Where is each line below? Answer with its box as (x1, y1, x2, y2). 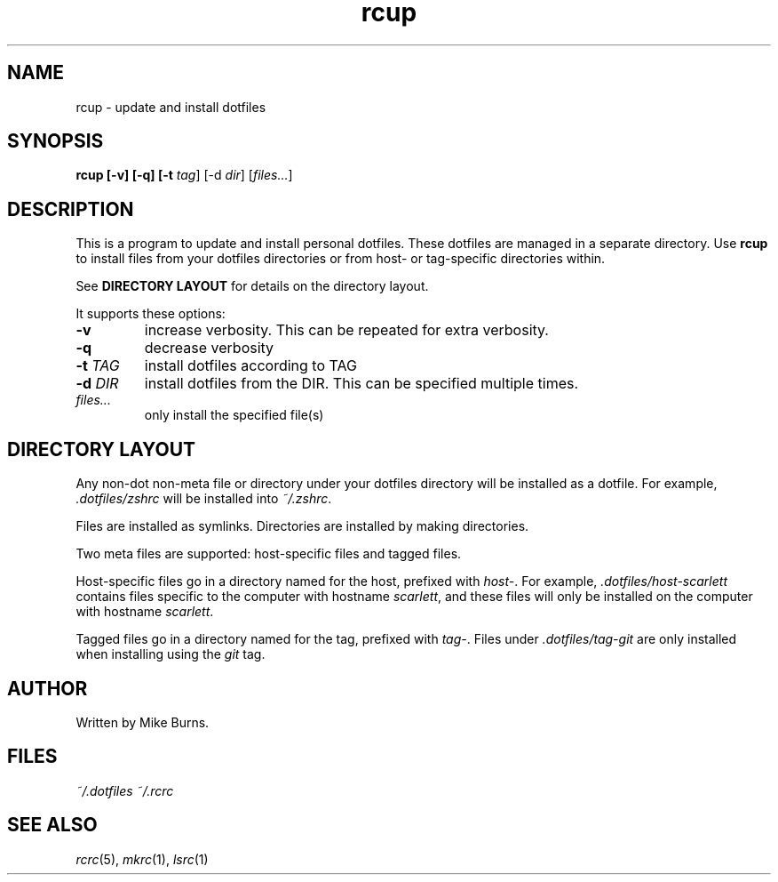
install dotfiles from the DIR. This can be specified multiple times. (144, 374, 579, 393)
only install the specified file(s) (144, 407, 324, 423)
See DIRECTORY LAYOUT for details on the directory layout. (75, 278, 429, 294)
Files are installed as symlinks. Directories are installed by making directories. (75, 518, 529, 534)
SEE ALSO (7, 814, 98, 837)
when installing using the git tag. (75, 646, 266, 662)
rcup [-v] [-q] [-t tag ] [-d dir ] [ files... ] (75, 167, 293, 183)
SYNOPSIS (7, 130, 104, 153)
